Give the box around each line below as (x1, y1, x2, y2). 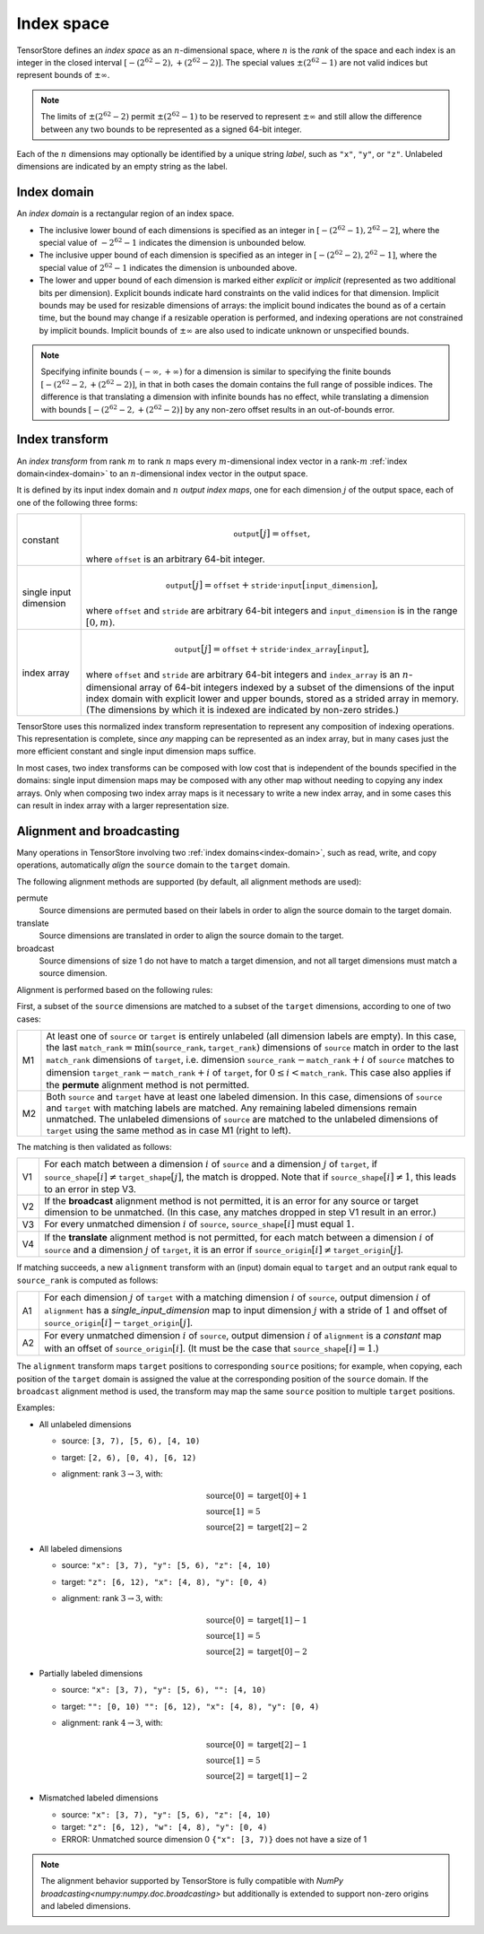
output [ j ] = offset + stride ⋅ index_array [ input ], (174, 643, 369, 655)
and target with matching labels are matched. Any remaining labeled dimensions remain (46, 1102, 417, 1114)
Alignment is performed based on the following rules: (16, 984, 213, 995)
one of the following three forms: (16, 497, 138, 508)
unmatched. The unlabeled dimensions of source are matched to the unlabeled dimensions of (46, 1113, 438, 1126)
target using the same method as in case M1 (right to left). (46, 1124, 291, 1137)
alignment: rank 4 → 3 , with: (61, 1718, 163, 1729)
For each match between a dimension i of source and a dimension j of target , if (44, 1158, 378, 1171)
